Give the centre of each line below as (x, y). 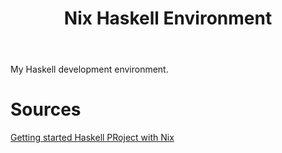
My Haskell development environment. (89, 69)
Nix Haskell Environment (168, 18)
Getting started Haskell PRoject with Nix (92, 138)
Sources (46, 109)
